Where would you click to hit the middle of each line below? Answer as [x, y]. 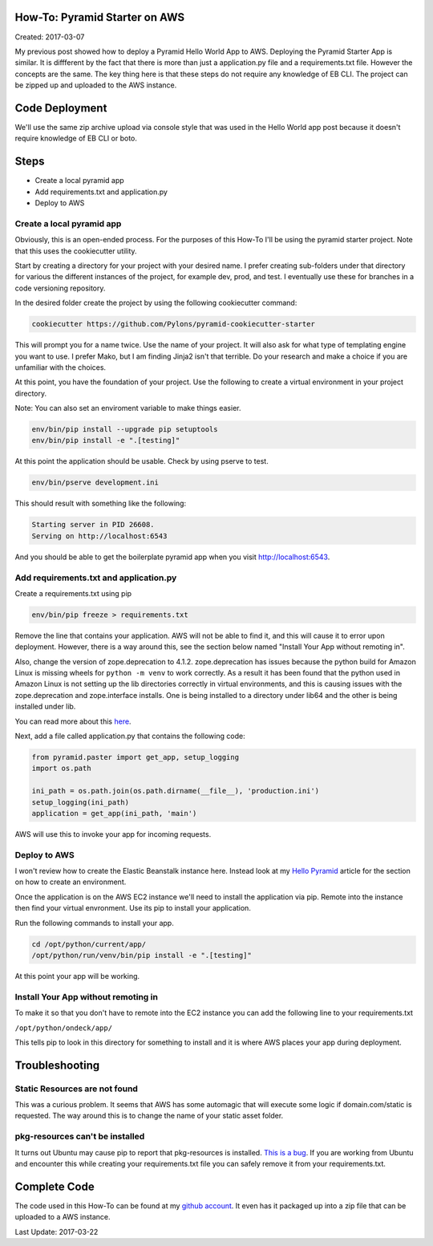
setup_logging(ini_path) [81, 802]
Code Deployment [61, 108]
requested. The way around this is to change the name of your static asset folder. [149, 1116]
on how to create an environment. [71, 882]
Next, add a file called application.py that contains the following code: [130, 736]
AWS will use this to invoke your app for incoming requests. [113, 834]
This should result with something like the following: [101, 503]
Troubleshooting [57, 1065]
